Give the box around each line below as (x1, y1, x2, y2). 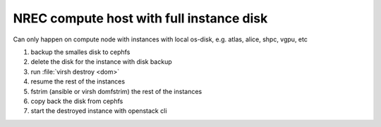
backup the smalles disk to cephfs (30, 48, 131, 56)
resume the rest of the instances (30, 77, 126, 86)
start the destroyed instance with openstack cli (30, 107, 167, 115)
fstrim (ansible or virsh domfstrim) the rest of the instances (30, 87, 202, 95)
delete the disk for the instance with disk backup (30, 58, 172, 66)
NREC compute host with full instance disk (13, 11, 268, 26)
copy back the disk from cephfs (30, 97, 123, 105)
